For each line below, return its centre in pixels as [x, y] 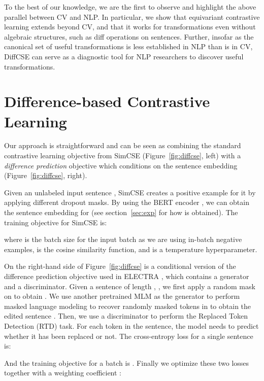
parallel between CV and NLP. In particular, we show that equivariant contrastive [132, 16]
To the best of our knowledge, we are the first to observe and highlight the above [130, 7]
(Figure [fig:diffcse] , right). [46, 175]
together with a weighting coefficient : [63, 373]
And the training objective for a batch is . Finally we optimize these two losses [127, 362]
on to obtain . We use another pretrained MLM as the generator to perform [122, 296]
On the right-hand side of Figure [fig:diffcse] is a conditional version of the [120, 266]
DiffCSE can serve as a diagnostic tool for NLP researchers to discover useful [124, 56]
